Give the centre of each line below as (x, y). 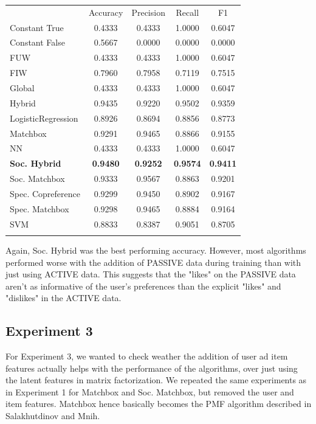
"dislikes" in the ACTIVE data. (64, 298)
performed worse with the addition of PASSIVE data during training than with (153, 262)
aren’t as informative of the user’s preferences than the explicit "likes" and (143, 286)
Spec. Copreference (45, 193)
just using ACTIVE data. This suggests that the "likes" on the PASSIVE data (151, 274)
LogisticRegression (44, 118)
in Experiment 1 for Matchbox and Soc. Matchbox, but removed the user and (150, 391)
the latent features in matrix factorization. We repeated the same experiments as (156, 380)
